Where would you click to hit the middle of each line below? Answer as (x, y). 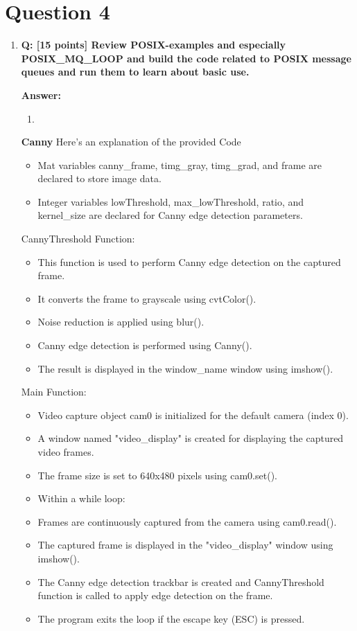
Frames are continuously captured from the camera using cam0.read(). (187, 521)
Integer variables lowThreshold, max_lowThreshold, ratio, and (171, 201)
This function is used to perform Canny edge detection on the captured (189, 261)
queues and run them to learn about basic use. (135, 72)
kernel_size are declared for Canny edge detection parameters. (170, 215)
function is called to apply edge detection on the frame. (155, 595)
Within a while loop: (81, 498)
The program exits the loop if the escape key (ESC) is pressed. (171, 618)
